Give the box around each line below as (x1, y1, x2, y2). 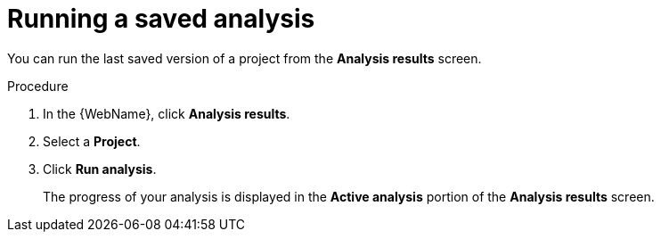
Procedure (7, 78, 69, 94)
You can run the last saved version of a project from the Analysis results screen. (7, 50, 482, 66)
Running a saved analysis (7, 4, 315, 34)
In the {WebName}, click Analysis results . (43, 105, 290, 121)
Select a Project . (43, 133, 141, 149)
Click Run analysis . (43, 161, 157, 177)
